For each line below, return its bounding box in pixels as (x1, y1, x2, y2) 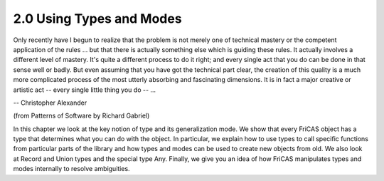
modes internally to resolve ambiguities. (13, 165, 131, 173)
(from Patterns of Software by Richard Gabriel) (13, 111, 150, 120)
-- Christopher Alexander (13, 98, 87, 107)
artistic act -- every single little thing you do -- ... (13, 86, 156, 94)
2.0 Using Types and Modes (13, 11, 182, 26)
